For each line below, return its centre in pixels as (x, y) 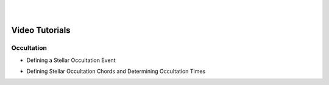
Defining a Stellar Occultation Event (71, 60)
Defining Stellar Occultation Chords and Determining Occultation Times (116, 71)
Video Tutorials (41, 30)
